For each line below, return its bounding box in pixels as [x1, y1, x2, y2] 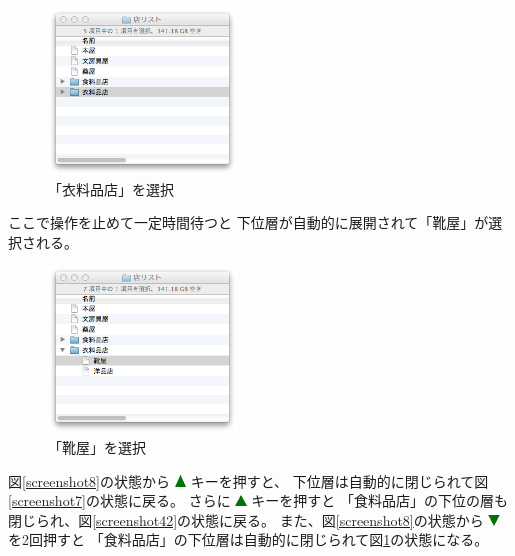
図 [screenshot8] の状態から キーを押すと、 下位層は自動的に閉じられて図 [8, 470, 489, 491]
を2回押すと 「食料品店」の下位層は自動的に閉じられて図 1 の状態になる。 [8, 529, 489, 550]
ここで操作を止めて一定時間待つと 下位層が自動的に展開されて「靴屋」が [8, 212, 489, 233]
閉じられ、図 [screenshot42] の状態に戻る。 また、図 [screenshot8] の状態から [8, 509, 484, 530]
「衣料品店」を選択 [48, 178, 174, 199]
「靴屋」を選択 [48, 436, 146, 457]
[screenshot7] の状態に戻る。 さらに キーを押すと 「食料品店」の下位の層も [8, 490, 508, 511]
